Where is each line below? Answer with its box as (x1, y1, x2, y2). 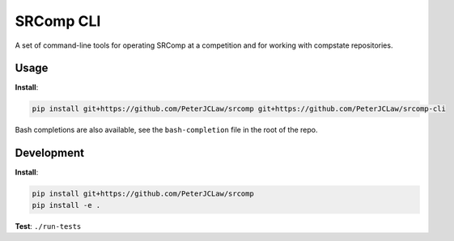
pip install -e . (32, 201, 101, 209)
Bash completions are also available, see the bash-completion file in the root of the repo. (15, 125, 319, 135)
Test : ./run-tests (15, 221, 82, 230)
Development (15, 146, 85, 160)
